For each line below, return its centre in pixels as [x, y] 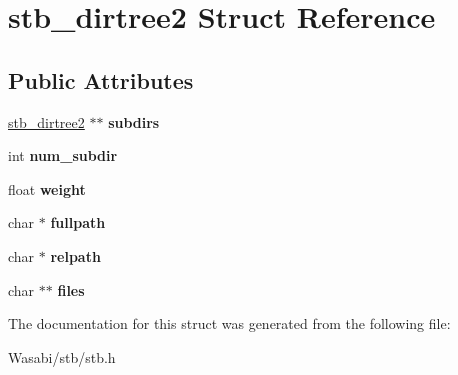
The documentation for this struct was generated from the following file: [229, 323]
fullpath [78, 222]
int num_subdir [63, 155]
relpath [75, 255]
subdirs [134, 121]
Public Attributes [101, 79]
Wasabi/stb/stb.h [62, 356]
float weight [47, 188]
